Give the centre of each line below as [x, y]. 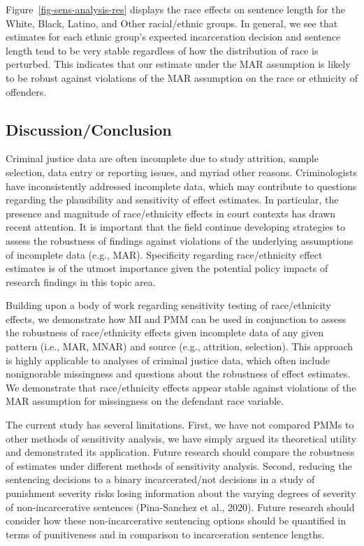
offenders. [26, 91]
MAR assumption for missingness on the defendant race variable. [145, 401]
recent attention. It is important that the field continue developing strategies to [176, 227]
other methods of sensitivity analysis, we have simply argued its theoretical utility [181, 438]
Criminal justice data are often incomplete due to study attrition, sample [162, 158]
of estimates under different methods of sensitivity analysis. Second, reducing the [179, 465]
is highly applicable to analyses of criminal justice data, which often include [168, 360]
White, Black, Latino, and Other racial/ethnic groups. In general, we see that [172, 23]
